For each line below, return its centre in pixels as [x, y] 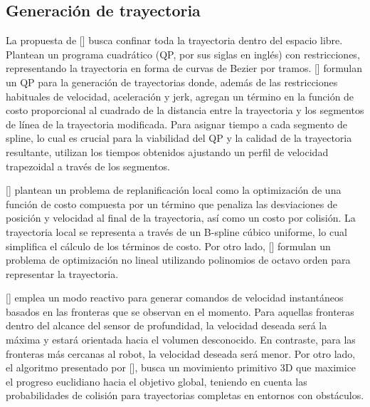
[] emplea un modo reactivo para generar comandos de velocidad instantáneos [175, 298]
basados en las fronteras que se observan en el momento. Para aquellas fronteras [180, 311]
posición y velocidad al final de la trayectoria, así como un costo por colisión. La [181, 218]
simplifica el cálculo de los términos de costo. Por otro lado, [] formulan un [168, 246]
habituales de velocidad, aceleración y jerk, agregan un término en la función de [180, 96]
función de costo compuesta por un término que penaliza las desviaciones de [171, 203]
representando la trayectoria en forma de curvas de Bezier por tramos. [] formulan [184, 68]
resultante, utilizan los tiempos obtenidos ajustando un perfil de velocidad [167, 151]
